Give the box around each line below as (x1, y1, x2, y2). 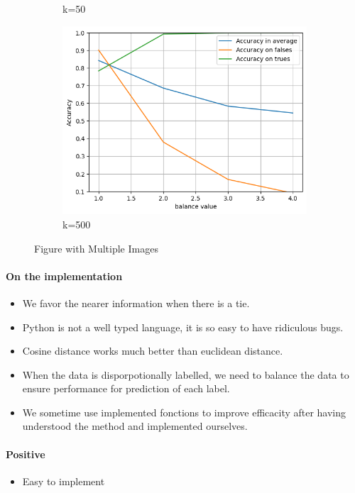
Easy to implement (22, 473, 105, 488)
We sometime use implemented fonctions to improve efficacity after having (22, 404, 346, 419)
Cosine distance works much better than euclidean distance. (22, 343, 283, 358)
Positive (6, 446, 45, 461)
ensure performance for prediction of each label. (22, 381, 230, 396)
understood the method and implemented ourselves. (22, 419, 248, 433)
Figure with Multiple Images (34, 240, 158, 255)
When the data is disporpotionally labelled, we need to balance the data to (22, 367, 349, 382)
